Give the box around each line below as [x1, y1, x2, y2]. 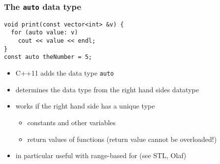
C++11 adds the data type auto [15, 68, 114, 78]
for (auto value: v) [11, 29, 78, 36]
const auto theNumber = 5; [4, 54, 92, 61]
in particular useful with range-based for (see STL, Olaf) [15, 150, 187, 161]
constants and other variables [27, 117, 116, 127]
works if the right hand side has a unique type [15, 101, 155, 111]
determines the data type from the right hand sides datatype [15, 84, 199, 94]
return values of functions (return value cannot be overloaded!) [27, 134, 217, 144]
